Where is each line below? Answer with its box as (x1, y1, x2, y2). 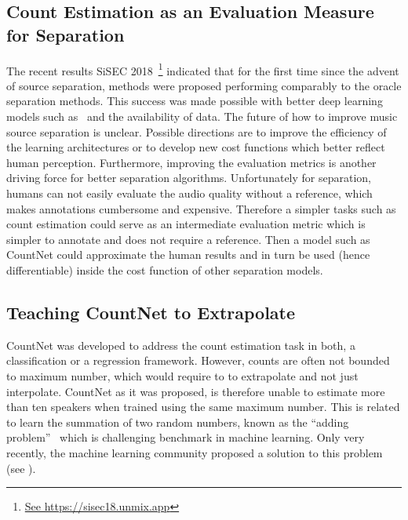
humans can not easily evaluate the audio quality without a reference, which (6, 185, 373, 201)
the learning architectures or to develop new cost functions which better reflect (6, 139, 385, 155)
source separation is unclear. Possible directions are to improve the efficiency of (6, 123, 387, 140)
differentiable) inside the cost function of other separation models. (6, 261, 323, 278)
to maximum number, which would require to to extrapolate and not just (6, 367, 359, 384)
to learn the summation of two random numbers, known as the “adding (6, 413, 349, 430)
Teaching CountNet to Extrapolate (6, 300, 296, 324)
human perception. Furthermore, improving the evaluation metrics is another (6, 154, 377, 170)
